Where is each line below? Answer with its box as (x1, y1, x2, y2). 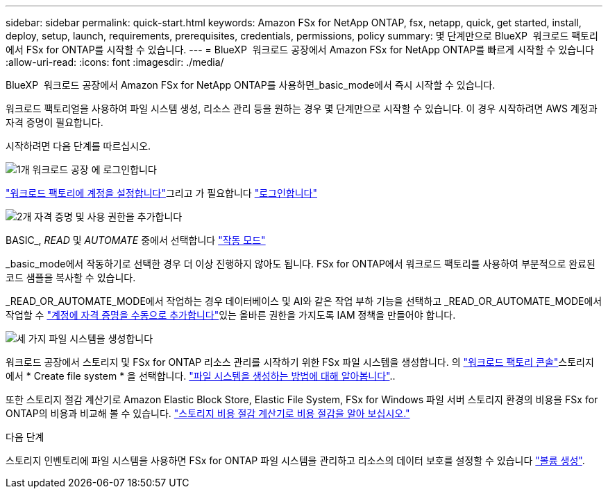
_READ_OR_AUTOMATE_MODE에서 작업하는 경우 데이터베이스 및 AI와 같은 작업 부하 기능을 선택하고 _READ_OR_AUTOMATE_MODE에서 (6, 295, 602, 307)
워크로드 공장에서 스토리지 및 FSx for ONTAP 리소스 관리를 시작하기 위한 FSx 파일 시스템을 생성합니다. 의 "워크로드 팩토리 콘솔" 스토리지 (6, 356, 594, 368)
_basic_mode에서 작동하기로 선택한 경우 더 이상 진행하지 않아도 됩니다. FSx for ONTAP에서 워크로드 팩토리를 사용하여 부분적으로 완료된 (6, 258, 596, 270)
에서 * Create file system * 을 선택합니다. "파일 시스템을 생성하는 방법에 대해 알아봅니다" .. (6, 370, 396, 382)
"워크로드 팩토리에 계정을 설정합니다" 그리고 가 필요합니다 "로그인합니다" (6, 187, 317, 199)
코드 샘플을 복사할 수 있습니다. (6, 272, 136, 283)
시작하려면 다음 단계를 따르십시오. (6, 140, 151, 152)
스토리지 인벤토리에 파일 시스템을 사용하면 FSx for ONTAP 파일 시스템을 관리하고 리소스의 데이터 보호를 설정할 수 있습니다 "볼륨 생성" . (6, 455, 585, 466)
